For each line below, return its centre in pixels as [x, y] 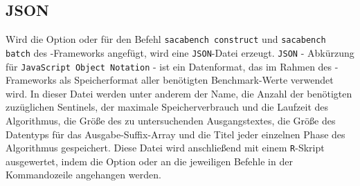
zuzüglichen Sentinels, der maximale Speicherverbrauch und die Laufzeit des [167, 107]
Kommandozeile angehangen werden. [83, 175]
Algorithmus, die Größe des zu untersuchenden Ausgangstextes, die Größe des [171, 120]
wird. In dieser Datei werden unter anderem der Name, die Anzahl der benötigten [179, 93]
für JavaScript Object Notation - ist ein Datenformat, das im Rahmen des [169, 66]
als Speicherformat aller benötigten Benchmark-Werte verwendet [197, 80]
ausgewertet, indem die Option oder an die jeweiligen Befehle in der [149, 161]
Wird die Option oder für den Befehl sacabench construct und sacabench [166, 39]
